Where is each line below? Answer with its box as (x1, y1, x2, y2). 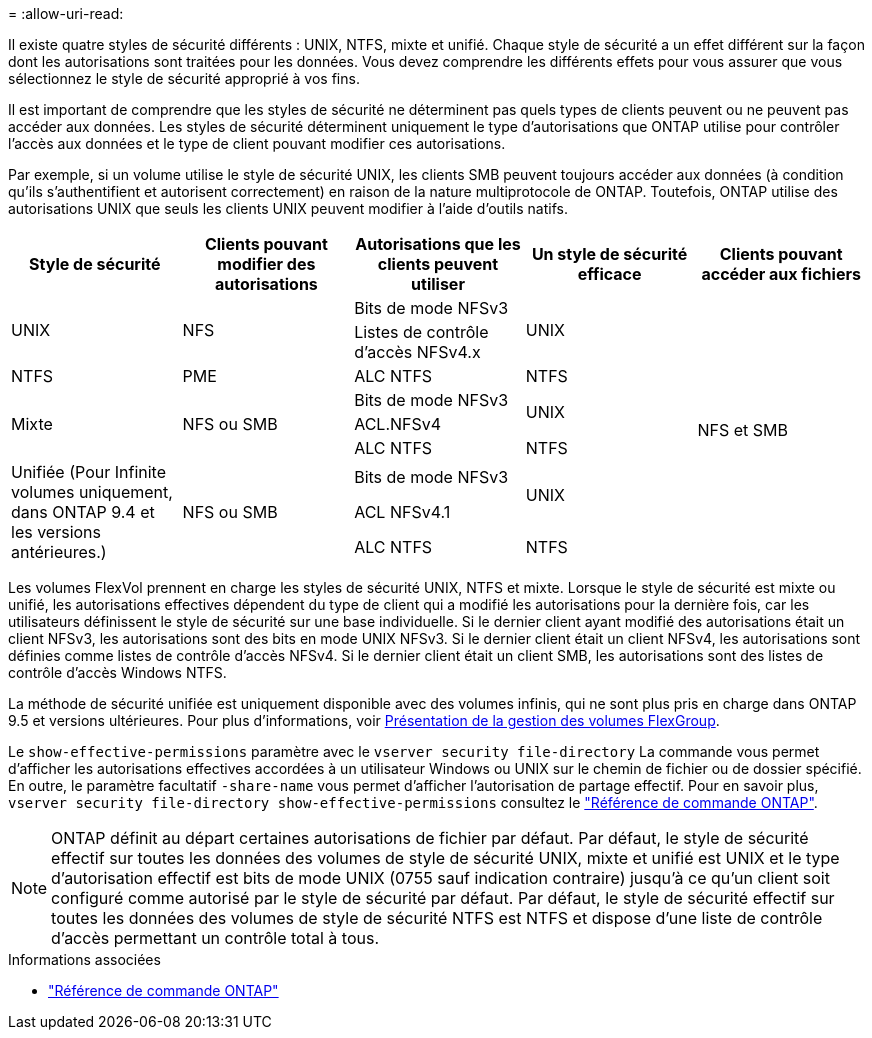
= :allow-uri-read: (8, 5, 124, 22)
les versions (11, 522, 101, 542)
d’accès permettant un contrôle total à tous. (51, 928, 380, 948)
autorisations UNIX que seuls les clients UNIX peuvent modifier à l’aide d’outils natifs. (8, 200, 568, 217)
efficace (577, 264, 642, 284)
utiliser (411, 274, 465, 294)
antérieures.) (11, 542, 107, 562)
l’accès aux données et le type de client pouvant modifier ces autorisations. (8, 135, 506, 152)
